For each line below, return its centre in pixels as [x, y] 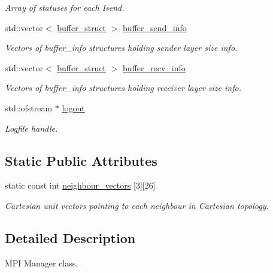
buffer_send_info [155, 27]
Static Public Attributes [81, 160]
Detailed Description [70, 237]
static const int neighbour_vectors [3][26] [80, 185]
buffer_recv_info [154, 67]
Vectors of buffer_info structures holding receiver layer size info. [123, 88]
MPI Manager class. [42, 263]
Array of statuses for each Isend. [65, 7]
